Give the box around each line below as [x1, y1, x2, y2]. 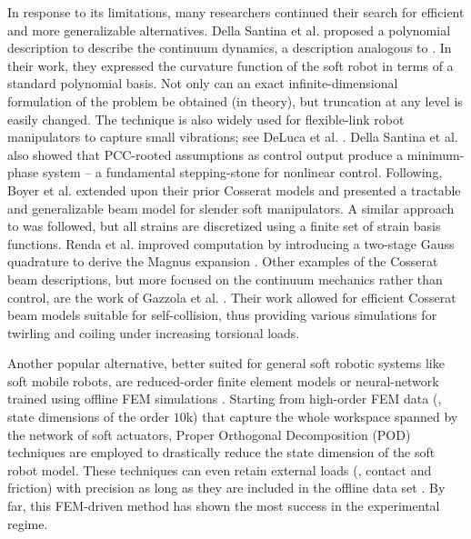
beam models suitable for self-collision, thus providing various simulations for [7, 305, 437, 324]
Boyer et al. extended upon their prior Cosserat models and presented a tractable [7, 180, 461, 199]
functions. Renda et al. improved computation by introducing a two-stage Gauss [7, 234, 455, 253]
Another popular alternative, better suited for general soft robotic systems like [7, 354, 445, 373]
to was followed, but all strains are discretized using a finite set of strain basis [7, 216, 441, 235]
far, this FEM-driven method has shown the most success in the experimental [7, 496, 440, 515]
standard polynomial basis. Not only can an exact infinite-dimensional [7, 74, 398, 93]
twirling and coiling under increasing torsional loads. [7, 323, 300, 342]
